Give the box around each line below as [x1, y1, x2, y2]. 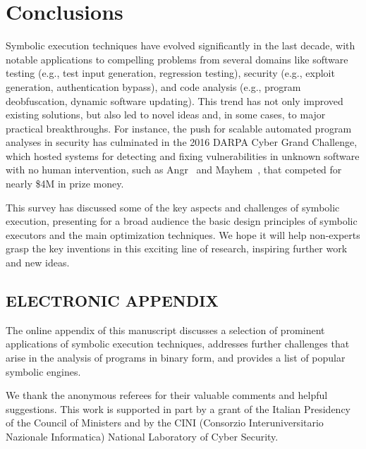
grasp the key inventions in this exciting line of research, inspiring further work [6, 241, 348, 256]
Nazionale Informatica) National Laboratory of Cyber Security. [6, 429, 279, 443]
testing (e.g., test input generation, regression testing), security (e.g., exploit [6, 66, 335, 80]
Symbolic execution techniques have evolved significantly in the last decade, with [6, 38, 355, 53]
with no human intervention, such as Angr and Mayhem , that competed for [6, 162, 342, 177]
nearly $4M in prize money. [6, 176, 124, 191]
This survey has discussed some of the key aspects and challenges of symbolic [6, 199, 340, 214]
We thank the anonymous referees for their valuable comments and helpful [6, 388, 328, 402]
